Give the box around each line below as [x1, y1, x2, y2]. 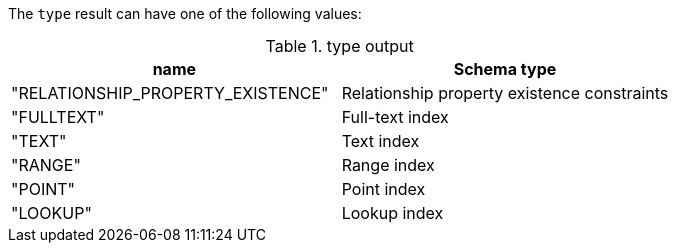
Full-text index [341, 107, 449, 127]
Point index [341, 179, 426, 199]
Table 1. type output [265, 36, 414, 56]
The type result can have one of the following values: [8, 5, 362, 22]
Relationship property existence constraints [341, 83, 669, 103]
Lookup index [341, 203, 444, 223]
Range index [341, 155, 435, 175]
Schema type [453, 59, 557, 79]
